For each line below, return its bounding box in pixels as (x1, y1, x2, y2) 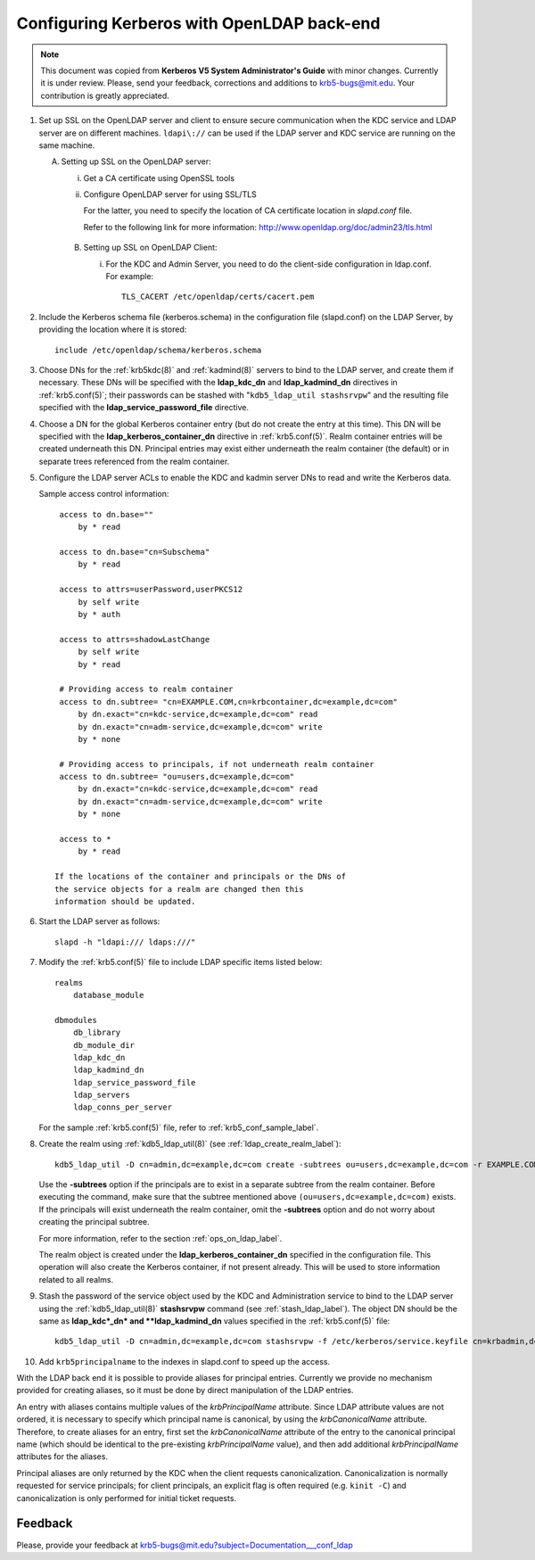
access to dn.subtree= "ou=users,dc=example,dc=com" (59, 772, 294, 782)
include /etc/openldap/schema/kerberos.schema (54, 344, 262, 355)
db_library (72, 1028, 121, 1038)
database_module (72, 990, 144, 1000)
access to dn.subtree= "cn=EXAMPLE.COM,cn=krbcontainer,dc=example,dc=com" (59, 697, 399, 706)
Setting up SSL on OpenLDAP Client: (83, 242, 218, 253)
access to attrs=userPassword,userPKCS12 (59, 584, 243, 595)
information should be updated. (54, 896, 196, 906)
